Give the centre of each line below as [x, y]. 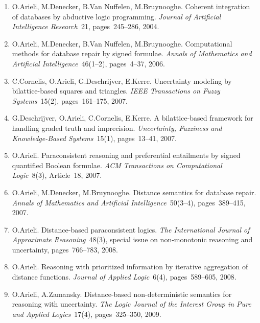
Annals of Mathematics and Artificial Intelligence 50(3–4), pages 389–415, [129, 202]
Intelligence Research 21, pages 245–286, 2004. [86, 26]
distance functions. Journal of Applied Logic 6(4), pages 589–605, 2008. [124, 277]
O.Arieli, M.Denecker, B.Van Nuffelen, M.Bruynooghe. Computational [122, 43]
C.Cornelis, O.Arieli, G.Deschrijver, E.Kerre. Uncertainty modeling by [122, 80]
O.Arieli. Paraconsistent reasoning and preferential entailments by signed [126, 155]
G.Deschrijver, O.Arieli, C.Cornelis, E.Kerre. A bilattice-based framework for [133, 118]
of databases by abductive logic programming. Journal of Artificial [116, 16]
